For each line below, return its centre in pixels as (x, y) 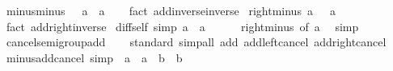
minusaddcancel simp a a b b (94, 57)
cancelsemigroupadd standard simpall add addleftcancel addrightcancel (196, 42)
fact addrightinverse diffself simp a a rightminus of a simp (182, 26)
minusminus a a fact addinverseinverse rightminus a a (171, 10)
